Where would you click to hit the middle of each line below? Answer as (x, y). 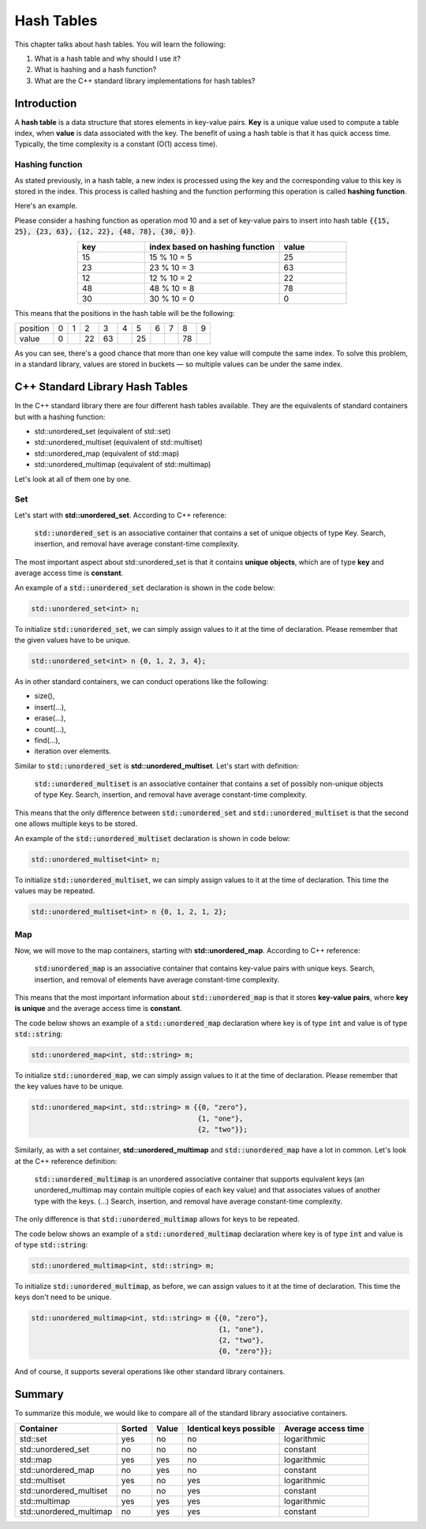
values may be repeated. (55, 891)
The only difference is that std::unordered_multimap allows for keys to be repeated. (157, 1219)
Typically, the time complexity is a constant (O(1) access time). (116, 144)
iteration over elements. (73, 751)
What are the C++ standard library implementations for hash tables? (145, 81)
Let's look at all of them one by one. (73, 479)
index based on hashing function (212, 246)
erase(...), (50, 718)
